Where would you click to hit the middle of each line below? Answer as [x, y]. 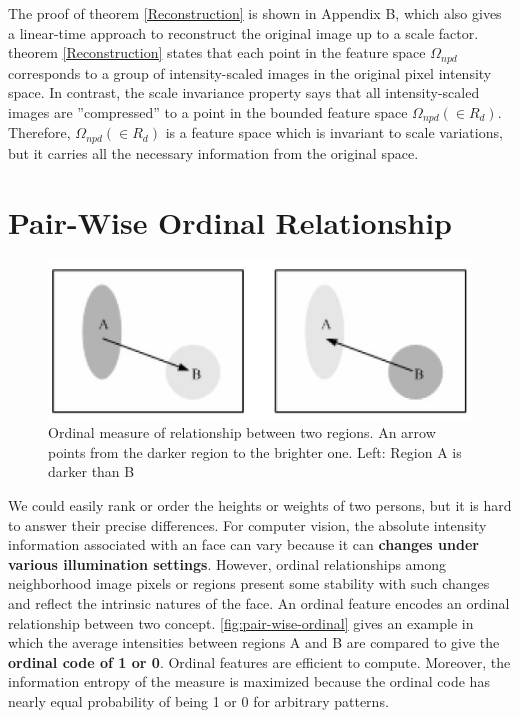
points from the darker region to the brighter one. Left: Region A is [255, 451]
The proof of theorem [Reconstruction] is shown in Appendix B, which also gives [255, 13]
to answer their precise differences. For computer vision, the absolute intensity [247, 524]
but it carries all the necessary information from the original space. [213, 152]
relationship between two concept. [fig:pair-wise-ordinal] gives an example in [241, 622]
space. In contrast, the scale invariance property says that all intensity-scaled [244, 92]
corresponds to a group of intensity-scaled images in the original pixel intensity [250, 72]
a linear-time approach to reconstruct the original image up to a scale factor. [243, 32]
